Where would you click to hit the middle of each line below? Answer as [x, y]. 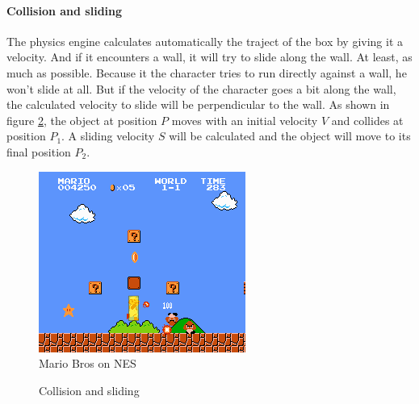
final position [39, 151]
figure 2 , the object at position [82, 120]
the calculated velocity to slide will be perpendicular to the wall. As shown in [198, 104]
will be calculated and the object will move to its [290, 136]
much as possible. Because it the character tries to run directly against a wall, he [207, 72]
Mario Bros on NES [88, 363]
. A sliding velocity [108, 136]
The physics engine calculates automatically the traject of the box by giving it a [205, 41]
